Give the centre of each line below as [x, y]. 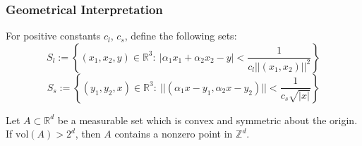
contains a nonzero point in [174, 134]
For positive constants [53, 36]
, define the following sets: [181, 36]
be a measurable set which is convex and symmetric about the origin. [207, 120]
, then [88, 134]
